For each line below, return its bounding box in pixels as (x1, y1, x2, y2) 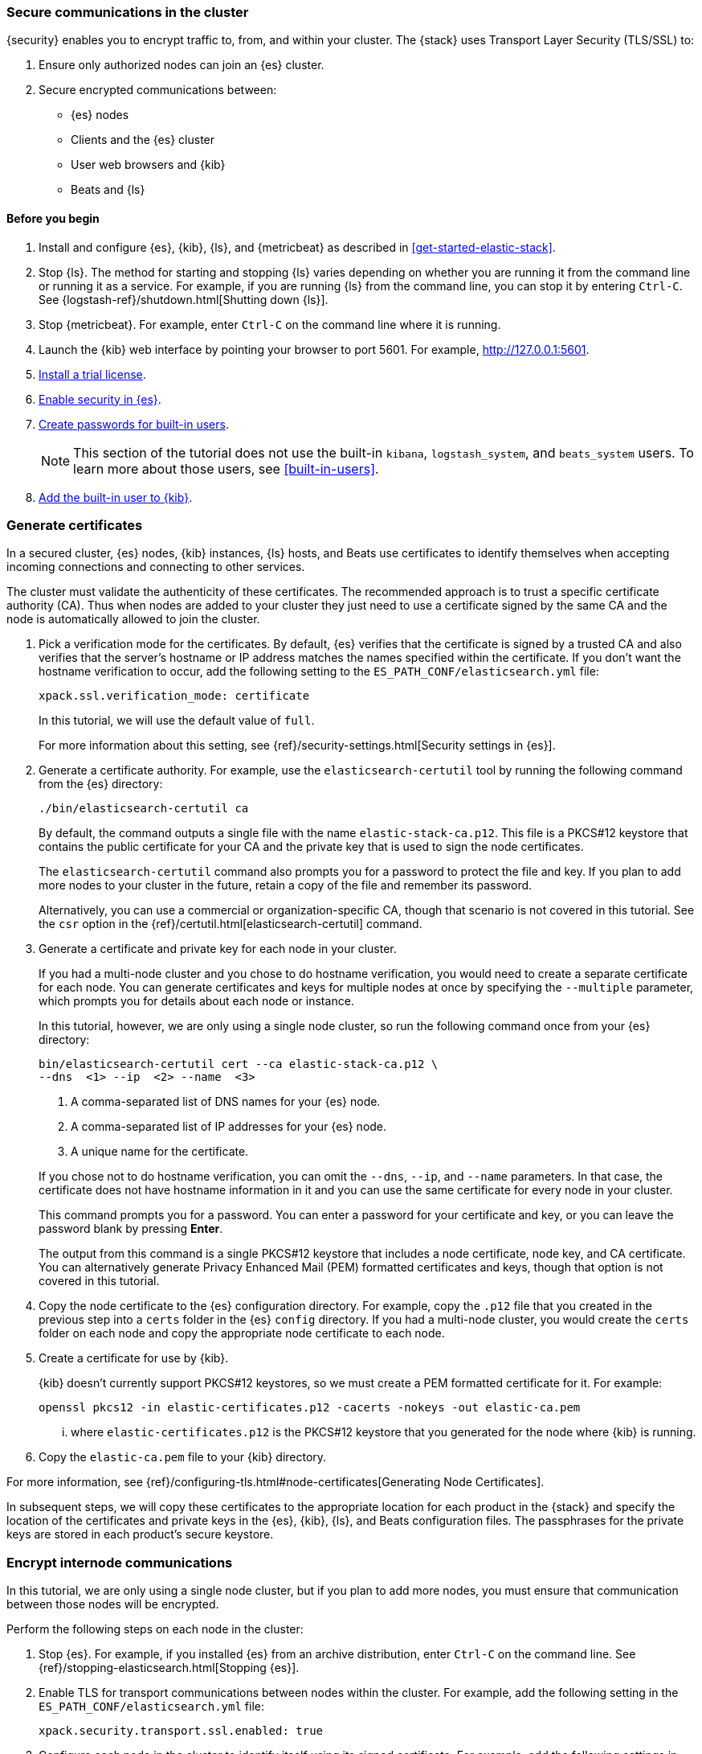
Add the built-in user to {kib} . (39, 490, 193, 504)
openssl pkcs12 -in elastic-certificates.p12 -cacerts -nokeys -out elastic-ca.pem (39, 1401, 581, 1415)
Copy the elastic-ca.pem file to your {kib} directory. (39, 1450, 327, 1464)
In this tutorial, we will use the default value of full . (39, 713, 315, 728)
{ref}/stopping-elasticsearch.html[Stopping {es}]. (39, 1661, 300, 1675)
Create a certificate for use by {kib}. (39, 1351, 229, 1366)
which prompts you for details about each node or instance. (39, 994, 354, 1008)
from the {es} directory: (39, 777, 163, 791)
